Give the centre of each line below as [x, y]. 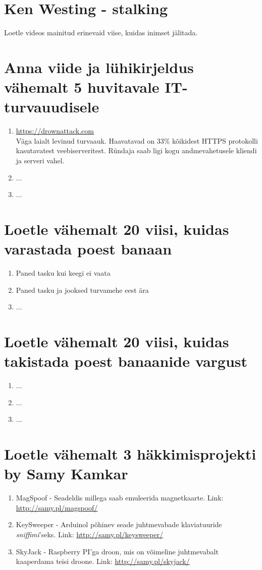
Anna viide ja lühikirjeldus [99, 67]
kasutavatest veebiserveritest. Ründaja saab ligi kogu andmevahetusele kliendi [136, 150]
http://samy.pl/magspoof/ [57, 507]
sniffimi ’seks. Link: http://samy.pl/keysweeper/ [89, 534]
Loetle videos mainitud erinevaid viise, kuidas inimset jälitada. [101, 33]
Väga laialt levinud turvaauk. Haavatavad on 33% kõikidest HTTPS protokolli [137, 140]
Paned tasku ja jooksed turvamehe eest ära [82, 290]
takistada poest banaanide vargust [126, 361]
